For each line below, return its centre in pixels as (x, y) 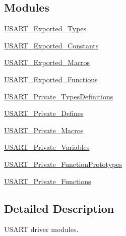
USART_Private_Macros (44, 130)
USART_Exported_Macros (47, 62)
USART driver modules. (41, 229)
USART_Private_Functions (48, 181)
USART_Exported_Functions (51, 79)
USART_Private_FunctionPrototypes (63, 164)
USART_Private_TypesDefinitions (59, 96)
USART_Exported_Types (45, 28)
